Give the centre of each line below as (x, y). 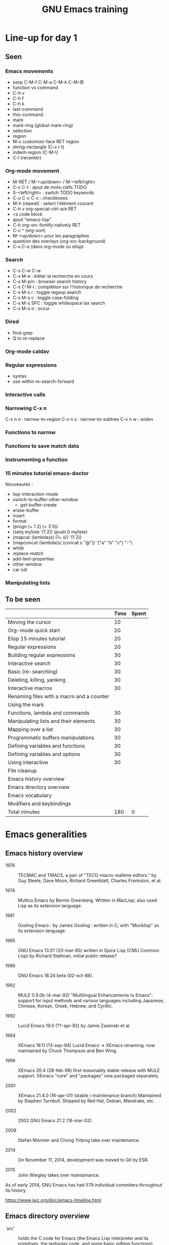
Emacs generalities (46, 834)
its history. (16, 1190)
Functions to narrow (30, 433)
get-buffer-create (38, 505)
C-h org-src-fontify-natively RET (47, 225)
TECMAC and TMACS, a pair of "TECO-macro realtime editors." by (87, 875)
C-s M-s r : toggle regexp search (47, 292)
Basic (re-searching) (33, 671)
